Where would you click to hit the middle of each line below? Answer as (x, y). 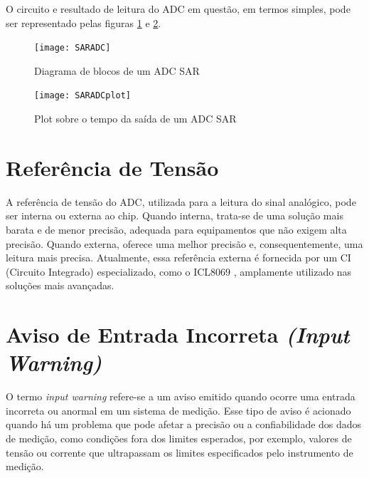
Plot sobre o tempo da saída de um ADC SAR (135, 119)
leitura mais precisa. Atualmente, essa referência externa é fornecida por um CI (178, 258)
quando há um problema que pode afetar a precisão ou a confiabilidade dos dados (184, 424)
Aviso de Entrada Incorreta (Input (178, 335)
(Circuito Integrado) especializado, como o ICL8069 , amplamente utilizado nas (179, 271)
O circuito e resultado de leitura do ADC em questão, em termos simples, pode (178, 9)
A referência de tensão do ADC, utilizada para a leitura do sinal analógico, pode (181, 201)
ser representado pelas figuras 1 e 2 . (84, 22)
